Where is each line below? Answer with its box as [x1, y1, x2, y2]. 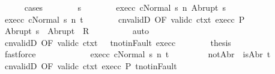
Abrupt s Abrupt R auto [4, 24, 149, 37]
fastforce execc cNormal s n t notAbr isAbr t [4, 48, 271, 60]
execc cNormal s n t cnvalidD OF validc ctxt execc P [4, 13, 245, 25]
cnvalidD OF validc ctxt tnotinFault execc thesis [4, 36, 231, 48]
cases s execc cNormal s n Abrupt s [24, 1, 226, 13]
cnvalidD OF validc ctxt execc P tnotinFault [4, 59, 177, 72]
